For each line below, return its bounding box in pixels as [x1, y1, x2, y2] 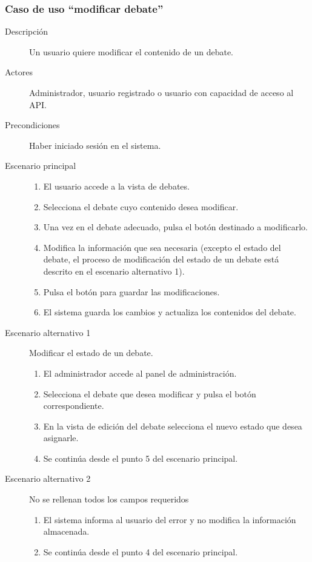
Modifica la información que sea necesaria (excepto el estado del [43, 241, 281, 253]
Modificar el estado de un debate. [29, 346, 153, 359]
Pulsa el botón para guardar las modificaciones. [43, 285, 220, 298]
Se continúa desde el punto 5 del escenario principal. [43, 451, 238, 464]
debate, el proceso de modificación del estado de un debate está [43, 253, 279, 266]
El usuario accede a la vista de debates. [43, 179, 190, 192]
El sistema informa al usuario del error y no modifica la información [43, 513, 296, 526]
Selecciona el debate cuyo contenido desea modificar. [43, 200, 239, 213]
